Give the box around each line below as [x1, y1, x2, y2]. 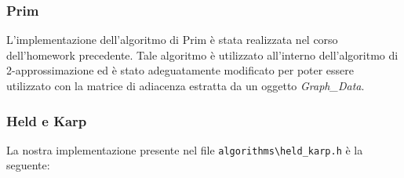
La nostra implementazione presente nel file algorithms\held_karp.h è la [6, 141, 363, 158]
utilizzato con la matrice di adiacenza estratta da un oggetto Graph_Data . [6, 78, 365, 93]
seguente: [6, 157, 50, 173]
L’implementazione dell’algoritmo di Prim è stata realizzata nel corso [6, 31, 338, 48]
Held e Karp [6, 111, 87, 130]
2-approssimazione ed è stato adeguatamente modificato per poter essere [6, 62, 355, 78]
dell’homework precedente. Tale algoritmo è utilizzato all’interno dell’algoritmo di [6, 46, 399, 63]
